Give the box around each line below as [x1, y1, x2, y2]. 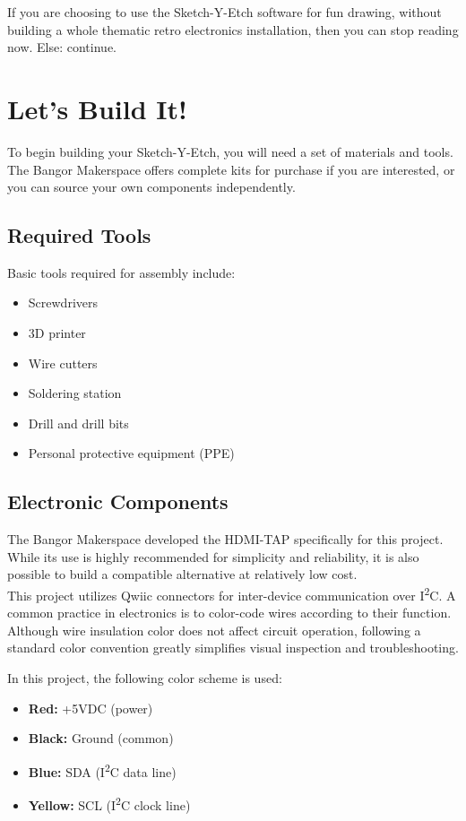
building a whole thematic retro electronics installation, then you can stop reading [7, 20, 459, 39]
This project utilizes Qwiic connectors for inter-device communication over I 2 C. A [7, 583, 456, 604]
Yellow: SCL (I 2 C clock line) [28, 793, 191, 814]
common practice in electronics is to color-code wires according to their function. [7, 603, 452, 622]
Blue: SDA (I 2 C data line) [28, 759, 177, 781]
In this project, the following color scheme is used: [7, 669, 282, 687]
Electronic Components [7, 488, 229, 515]
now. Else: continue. [7, 38, 116, 56]
